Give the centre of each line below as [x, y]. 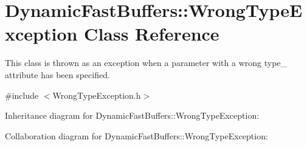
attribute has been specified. [57, 74]
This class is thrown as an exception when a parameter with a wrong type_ [146, 63]
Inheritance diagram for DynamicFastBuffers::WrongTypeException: [132, 115]
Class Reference [152, 34]
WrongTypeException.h [97, 95]
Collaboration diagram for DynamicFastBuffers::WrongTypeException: [136, 135]
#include [22, 95]
